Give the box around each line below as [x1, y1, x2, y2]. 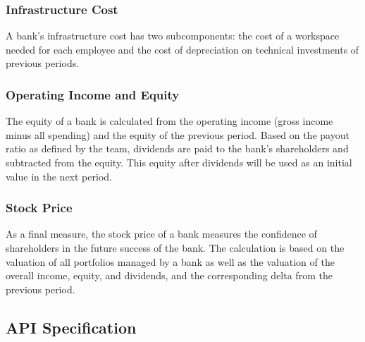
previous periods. [6, 56, 80, 71]
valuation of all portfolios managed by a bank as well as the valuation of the [6, 254, 335, 269]
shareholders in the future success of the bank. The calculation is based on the [6, 240, 345, 255]
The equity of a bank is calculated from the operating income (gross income [6, 114, 333, 128]
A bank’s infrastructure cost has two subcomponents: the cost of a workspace [6, 28, 340, 43]
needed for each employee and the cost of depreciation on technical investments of [6, 42, 359, 56]
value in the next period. [6, 169, 112, 183]
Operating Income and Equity [6, 85, 180, 103]
